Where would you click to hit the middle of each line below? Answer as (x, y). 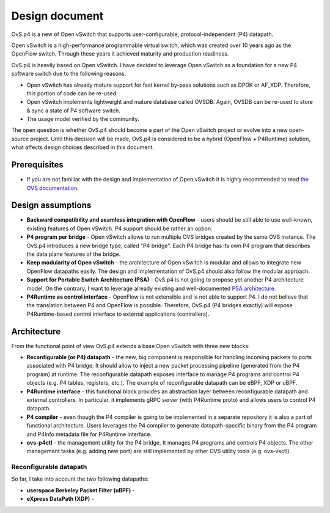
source (20, 139)
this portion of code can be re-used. (72, 93)
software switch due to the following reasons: (69, 74)
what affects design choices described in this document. (83, 147)
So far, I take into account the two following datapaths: (80, 479)
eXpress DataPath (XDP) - (61, 499)
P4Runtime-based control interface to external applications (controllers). (118, 314)
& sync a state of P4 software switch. (73, 111)
